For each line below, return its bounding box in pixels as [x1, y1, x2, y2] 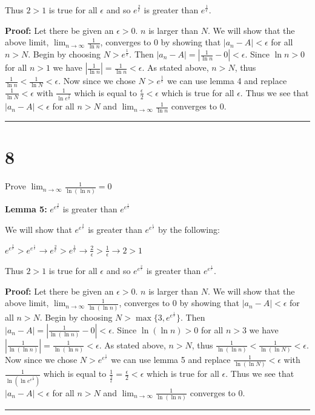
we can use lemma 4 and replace [167, 74, 287, 87]
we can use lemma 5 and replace [111, 353, 231, 365]
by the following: [158, 223, 220, 235]
